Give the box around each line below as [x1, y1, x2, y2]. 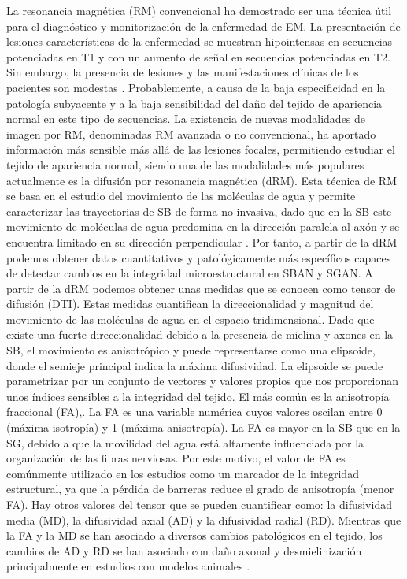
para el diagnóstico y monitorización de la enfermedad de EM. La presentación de [6, 17, 401, 34]
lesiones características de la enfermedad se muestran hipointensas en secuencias [6, 33, 393, 50]
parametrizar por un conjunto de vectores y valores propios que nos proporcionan [6, 373, 399, 389]
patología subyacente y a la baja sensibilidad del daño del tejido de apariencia [6, 95, 383, 111]
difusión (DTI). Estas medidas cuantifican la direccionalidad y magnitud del [6, 295, 374, 312]
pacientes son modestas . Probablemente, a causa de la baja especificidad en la [6, 79, 386, 95]
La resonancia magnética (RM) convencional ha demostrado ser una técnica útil [6, 2, 392, 18]
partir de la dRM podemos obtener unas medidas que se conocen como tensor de [6, 280, 396, 296]
